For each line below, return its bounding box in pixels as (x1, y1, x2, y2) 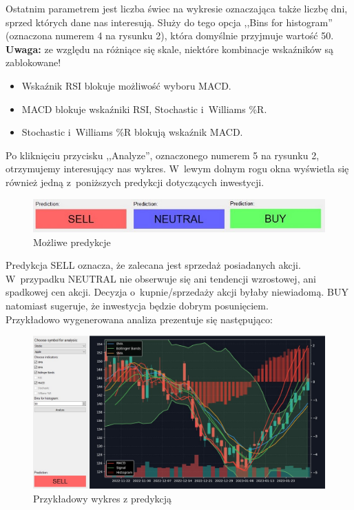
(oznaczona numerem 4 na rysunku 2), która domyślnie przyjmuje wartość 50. (6, 28, 334, 43)
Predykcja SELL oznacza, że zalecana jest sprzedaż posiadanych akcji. (6, 258, 301, 272)
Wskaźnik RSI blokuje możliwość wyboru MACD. (21, 78, 231, 92)
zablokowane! (6, 55, 61, 70)
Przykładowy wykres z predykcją (33, 491, 172, 505)
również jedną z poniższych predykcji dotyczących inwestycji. (6, 174, 264, 189)
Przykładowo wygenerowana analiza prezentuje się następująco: (6, 312, 273, 326)
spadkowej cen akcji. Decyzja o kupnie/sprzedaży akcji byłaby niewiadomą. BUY (6, 285, 348, 299)
